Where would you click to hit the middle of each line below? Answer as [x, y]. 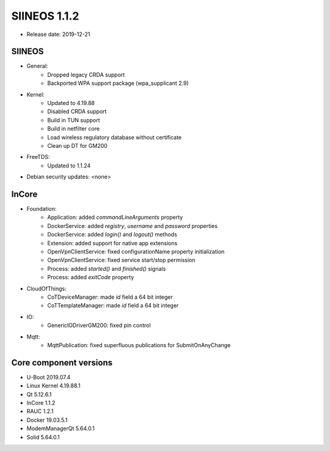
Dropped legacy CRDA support [86, 75]
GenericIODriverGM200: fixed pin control [99, 325]
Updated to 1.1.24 [69, 166]
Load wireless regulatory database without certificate [115, 137]
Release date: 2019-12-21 [58, 34]
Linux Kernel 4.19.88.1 [53, 386]
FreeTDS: [38, 157]
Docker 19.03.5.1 [47, 420]
